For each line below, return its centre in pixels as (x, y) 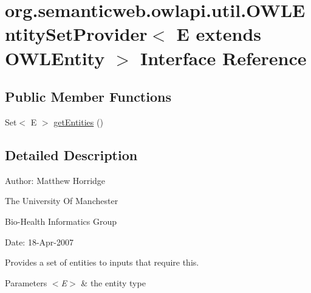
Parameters (26, 282)
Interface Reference (223, 58)
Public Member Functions (88, 97)
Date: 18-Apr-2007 (39, 242)
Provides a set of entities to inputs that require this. (102, 262)
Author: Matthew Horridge (55, 180)
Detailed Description (71, 154)
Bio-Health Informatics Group (61, 221)
